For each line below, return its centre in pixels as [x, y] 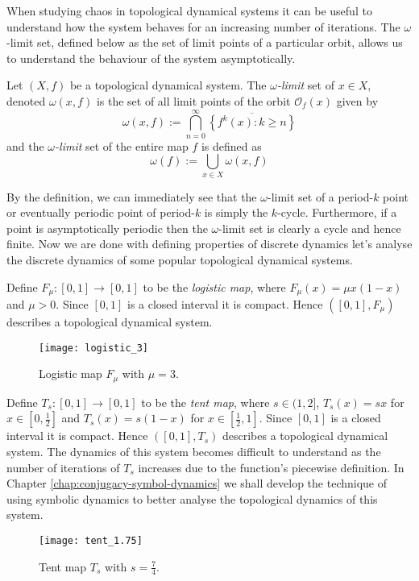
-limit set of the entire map [122, 145]
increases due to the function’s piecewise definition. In [271, 467]
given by [357, 100]
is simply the [236, 212]
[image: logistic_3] [94, 348]
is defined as [231, 145]
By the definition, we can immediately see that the [132, 196]
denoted [26, 100]
